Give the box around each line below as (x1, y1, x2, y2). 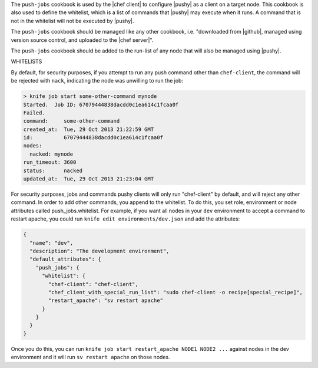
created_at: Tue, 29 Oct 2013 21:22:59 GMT (23, 126, 154, 133)
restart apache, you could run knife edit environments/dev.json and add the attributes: (11, 215, 240, 222)
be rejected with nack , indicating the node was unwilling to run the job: (11, 77, 184, 84)
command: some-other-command (23, 118, 120, 124)
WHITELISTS (11, 58, 42, 65)
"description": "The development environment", (29, 248, 170, 254)
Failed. (23, 109, 45, 116)
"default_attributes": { (29, 256, 101, 262)
